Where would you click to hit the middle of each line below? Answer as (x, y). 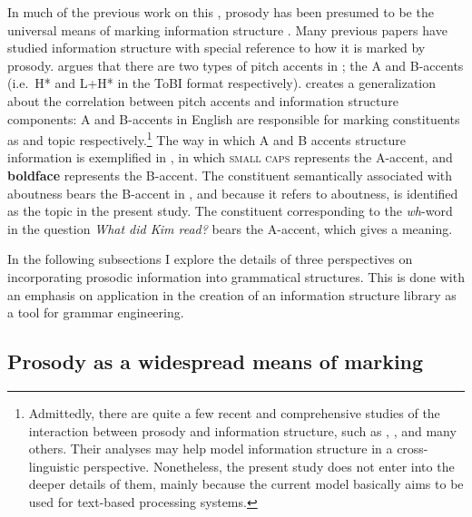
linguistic (54, 466)
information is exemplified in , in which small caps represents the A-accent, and (230, 157)
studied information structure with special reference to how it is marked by (216, 48)
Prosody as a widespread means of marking (216, 361)
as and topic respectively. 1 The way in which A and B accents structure (206, 138)
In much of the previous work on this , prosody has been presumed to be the (221, 12)
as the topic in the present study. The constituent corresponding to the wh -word (230, 211)
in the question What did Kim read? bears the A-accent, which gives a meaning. (230, 228)
